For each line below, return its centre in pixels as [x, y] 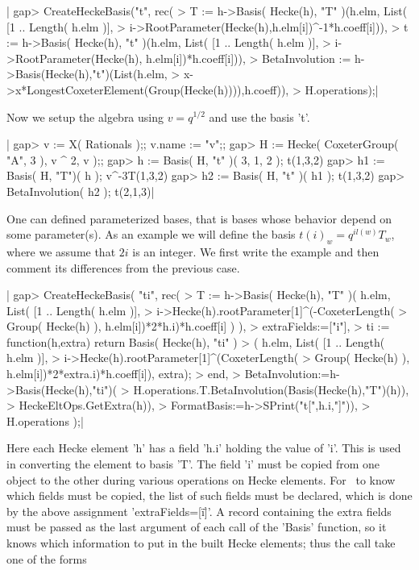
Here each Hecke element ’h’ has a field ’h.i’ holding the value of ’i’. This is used [204, 448]
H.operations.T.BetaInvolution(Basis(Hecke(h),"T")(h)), [271, 389]
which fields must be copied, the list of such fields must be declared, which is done [209, 495]
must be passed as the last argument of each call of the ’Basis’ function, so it [197, 527]
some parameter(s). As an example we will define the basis [151, 234]
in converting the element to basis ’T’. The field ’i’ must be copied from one [193, 464]
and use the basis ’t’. [259, 116]
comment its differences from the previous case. [123, 267]
